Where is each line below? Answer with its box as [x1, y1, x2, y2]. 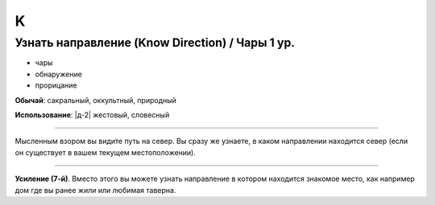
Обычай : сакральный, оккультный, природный [14, 95, 177, 105]
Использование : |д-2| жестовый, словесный [14, 109, 170, 120]
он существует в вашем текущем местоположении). [14, 147, 197, 157]
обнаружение [35, 69, 82, 79]
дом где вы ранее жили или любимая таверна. [14, 185, 176, 195]
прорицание [35, 80, 77, 90]
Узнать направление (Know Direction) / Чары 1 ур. [14, 35, 296, 50]
